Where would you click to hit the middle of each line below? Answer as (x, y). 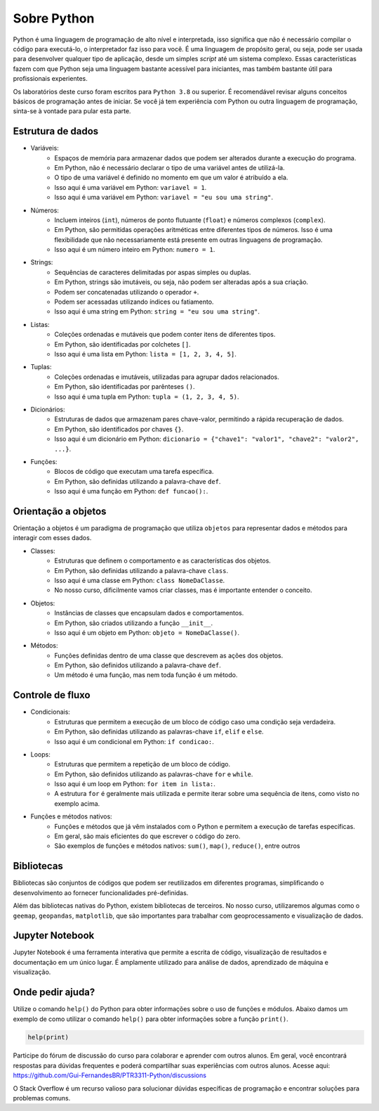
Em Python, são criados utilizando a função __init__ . (134, 623)
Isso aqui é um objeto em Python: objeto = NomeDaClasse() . (147, 632)
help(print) (48, 1038)
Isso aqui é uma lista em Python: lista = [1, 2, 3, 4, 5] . (145, 354)
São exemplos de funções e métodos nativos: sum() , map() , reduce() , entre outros (177, 846)
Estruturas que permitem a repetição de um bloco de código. (142, 764)
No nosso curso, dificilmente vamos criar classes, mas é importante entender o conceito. (183, 590)
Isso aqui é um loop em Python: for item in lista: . (135, 784)
